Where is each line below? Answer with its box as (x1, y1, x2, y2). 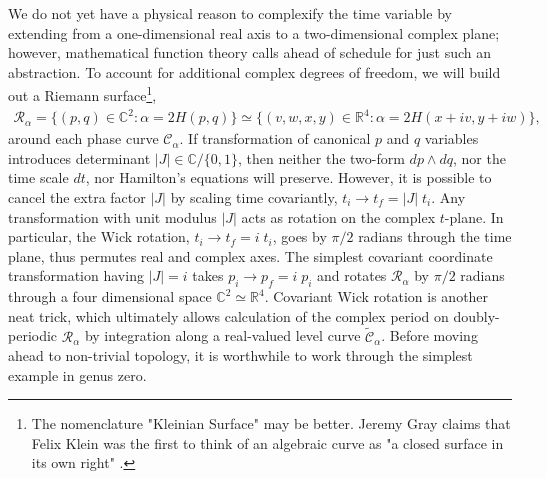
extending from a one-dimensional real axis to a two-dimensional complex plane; (8, 22, 500, 43)
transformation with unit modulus (8, 206, 217, 227)
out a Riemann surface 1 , (8, 82, 157, 106)
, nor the (453, 147, 506, 168)
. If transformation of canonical (179, 128, 371, 149)
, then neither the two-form (238, 147, 405, 168)
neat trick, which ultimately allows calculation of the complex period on (8, 305, 449, 326)
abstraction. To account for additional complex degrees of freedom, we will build (8, 61, 501, 82)
